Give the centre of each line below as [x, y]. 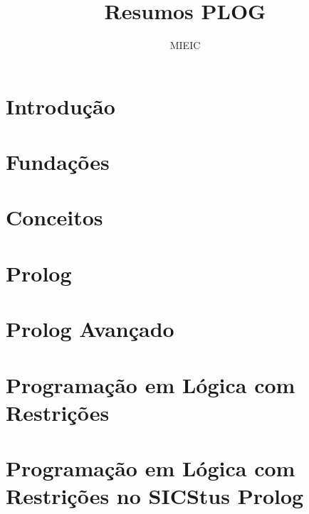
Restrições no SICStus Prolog [155, 496]
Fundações [58, 162]
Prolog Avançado [90, 329]
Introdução [61, 106]
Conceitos [54, 217]
